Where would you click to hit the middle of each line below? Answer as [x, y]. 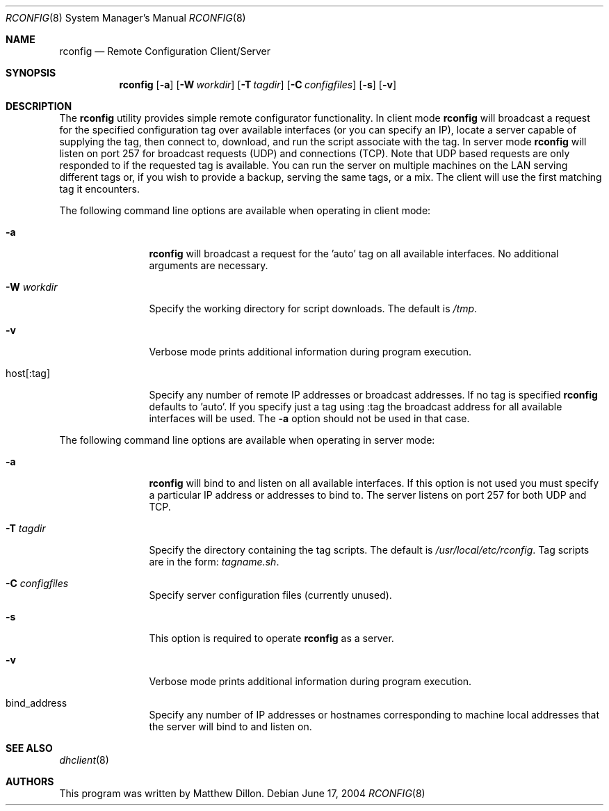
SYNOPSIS [31, 73]
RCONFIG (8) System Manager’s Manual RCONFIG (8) [126, 18]
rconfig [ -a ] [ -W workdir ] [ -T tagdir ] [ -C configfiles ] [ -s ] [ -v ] [258, 85]
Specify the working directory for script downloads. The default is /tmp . [313, 308]
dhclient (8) [84, 760]
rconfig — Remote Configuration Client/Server [165, 51]
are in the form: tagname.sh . [214, 562]
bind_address [36, 703]
